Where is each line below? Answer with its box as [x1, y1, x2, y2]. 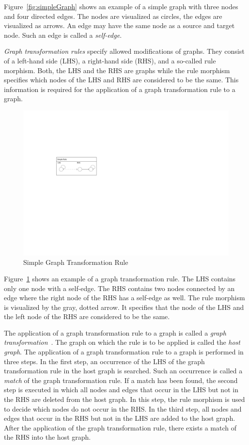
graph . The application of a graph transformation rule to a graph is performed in [4, 347, 244, 357]
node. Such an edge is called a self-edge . [4, 30, 122, 40]
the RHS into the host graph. [4, 432, 91, 442]
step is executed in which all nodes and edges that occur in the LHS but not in [4, 384, 238, 395]
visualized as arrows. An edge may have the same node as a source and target [4, 20, 235, 31]
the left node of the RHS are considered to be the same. [4, 311, 170, 322]
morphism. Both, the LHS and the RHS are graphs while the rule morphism [4, 65, 230, 75]
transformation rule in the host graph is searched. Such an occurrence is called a [4, 366, 243, 376]
